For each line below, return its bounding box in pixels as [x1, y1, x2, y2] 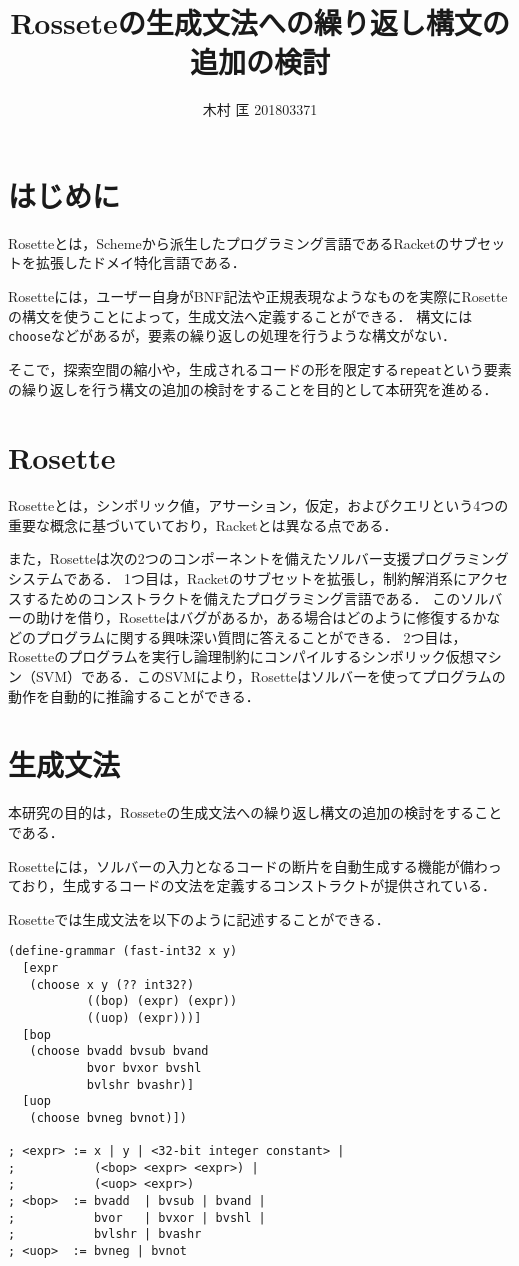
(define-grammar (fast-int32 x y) [8, 944, 238, 959]
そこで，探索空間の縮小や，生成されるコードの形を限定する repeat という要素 [8, 358, 512, 379]
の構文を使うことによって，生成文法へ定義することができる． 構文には [8, 305, 473, 326]
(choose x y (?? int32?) [29, 977, 195, 992]
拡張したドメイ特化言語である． [35, 252, 246, 273]
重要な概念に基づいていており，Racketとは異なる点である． [8, 514, 398, 535]
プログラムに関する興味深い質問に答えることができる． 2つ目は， [35, 626, 467, 647]
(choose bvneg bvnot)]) [29, 1110, 187, 1125]
